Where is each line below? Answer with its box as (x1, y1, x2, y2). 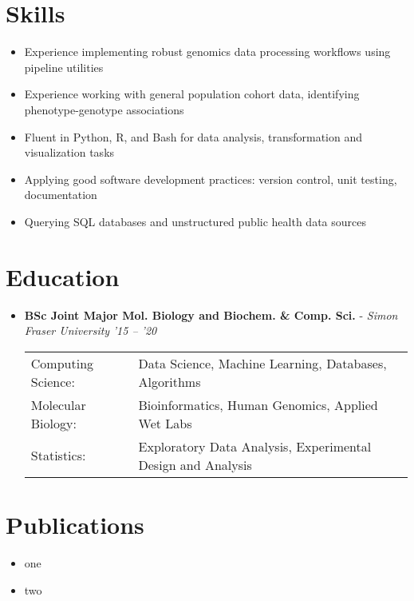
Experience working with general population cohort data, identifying (24, 86, 360, 102)
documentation (24, 186, 97, 203)
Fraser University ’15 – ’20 (24, 322, 157, 339)
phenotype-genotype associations (24, 101, 184, 117)
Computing (30, 353, 94, 372)
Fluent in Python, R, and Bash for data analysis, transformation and (24, 128, 363, 145)
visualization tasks (24, 144, 115, 161)
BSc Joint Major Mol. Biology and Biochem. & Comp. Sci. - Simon (24, 306, 398, 323)
